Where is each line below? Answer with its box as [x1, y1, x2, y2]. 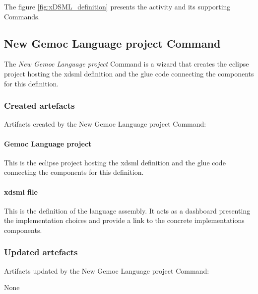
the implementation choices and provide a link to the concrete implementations [4, 215, 245, 225]
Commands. [4, 11, 40, 21]
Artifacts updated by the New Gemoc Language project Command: [4, 265, 209, 276]
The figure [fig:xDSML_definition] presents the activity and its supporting [4, 1, 231, 11]
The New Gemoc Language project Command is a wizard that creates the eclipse [4, 59, 249, 69]
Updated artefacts [4, 246, 78, 258]
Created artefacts [4, 99, 75, 112]
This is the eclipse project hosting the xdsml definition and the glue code [4, 157, 226, 167]
